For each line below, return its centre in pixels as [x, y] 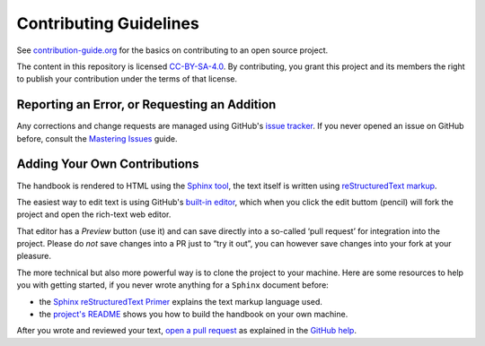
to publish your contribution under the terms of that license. [127, 79]
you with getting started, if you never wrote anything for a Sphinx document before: [173, 285]
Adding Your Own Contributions [108, 164]
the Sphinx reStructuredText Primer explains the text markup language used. [181, 301]
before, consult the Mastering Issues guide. [97, 138]
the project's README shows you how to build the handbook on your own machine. [194, 315]
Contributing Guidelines [108, 23]
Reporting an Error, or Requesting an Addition [146, 104]
